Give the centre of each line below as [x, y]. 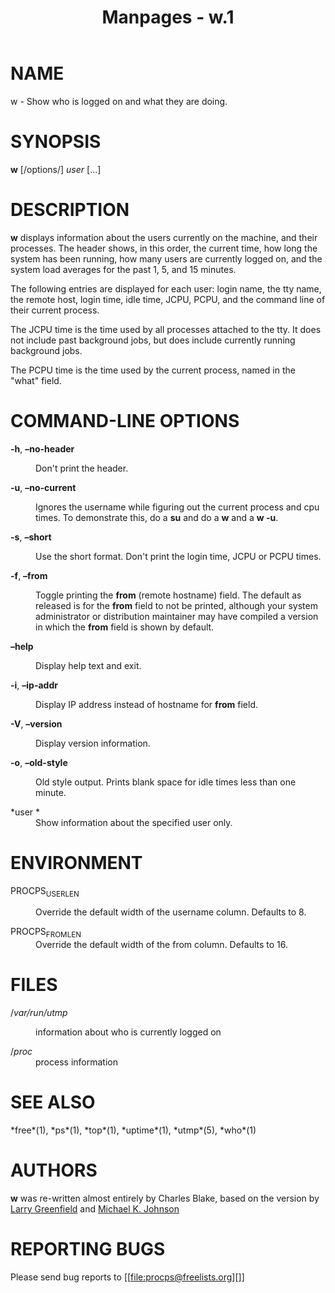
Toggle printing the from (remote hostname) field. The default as [168, 595]
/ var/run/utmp [39, 1013]
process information [76, 1062]
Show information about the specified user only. [134, 822]
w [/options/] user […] [56, 169]
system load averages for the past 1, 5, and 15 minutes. [123, 269]
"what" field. [36, 380]
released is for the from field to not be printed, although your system [176, 605]
